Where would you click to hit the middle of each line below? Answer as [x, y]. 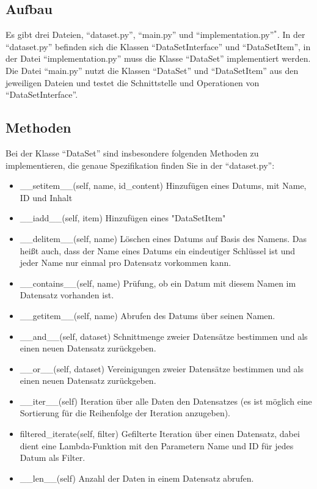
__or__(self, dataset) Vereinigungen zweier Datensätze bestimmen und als [162, 368]
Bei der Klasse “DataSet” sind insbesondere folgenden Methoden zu [132, 153]
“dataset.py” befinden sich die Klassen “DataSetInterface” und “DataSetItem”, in [158, 46]
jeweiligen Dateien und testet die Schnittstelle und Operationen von [133, 82]
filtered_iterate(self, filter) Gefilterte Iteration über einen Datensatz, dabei [160, 434]
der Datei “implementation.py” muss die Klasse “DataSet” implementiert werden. [158, 58]
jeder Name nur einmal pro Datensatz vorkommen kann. [126, 263]
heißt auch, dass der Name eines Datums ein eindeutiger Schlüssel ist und [158, 250]
